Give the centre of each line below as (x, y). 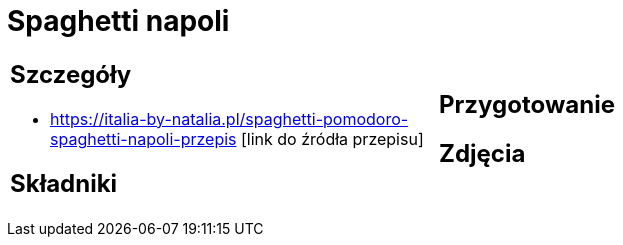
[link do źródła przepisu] (332, 138)
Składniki (64, 183)
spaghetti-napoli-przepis (143, 138)
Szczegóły (71, 74)
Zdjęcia (482, 153)
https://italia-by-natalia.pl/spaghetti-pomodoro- (229, 118)
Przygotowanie (527, 104)
